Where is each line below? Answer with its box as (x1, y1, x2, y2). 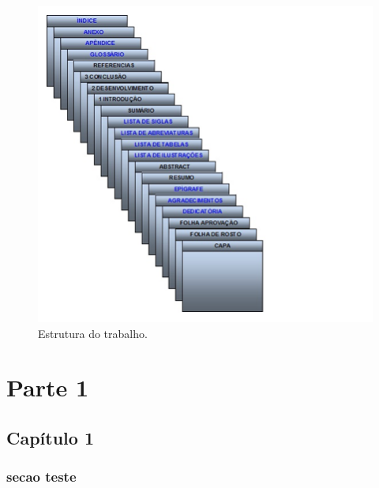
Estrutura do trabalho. (38, 325, 148, 341)
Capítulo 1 (6, 426, 95, 449)
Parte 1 (6, 371, 89, 404)
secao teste (6, 467, 77, 486)
